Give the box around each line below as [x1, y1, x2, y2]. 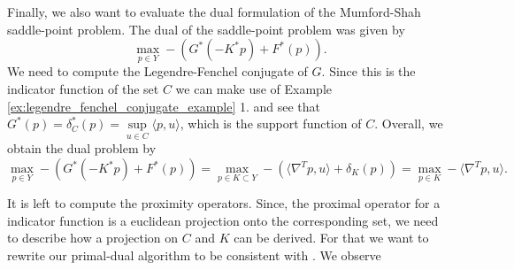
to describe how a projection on [7, 228, 179, 247]
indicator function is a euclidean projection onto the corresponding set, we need [7, 211, 439, 229]
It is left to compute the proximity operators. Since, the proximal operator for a [7, 194, 441, 212]
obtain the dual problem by [7, 139, 157, 158]
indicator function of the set [7, 80, 159, 97]
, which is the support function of [180, 114, 362, 133]
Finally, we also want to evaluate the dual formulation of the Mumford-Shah [7, 3, 421, 20]
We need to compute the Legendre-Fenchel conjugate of [7, 62, 308, 81]
